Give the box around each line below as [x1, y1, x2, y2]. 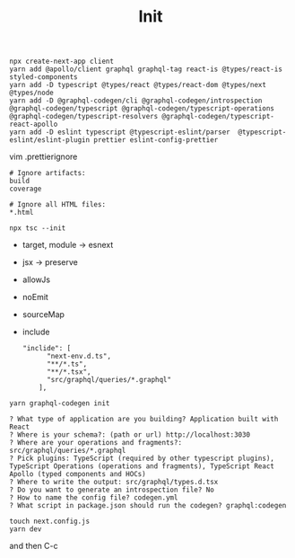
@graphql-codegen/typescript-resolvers [9, 112, 159, 121]
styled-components [9, 73, 78, 82]
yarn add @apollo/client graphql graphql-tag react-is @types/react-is [9, 65, 282, 74]
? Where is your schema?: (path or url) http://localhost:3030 [9, 430, 251, 439]
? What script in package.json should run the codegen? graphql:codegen [9, 501, 287, 510]
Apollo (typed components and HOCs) [9, 470, 146, 479]
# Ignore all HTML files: [9, 200, 106, 209]
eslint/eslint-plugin [9, 136, 91, 145]
